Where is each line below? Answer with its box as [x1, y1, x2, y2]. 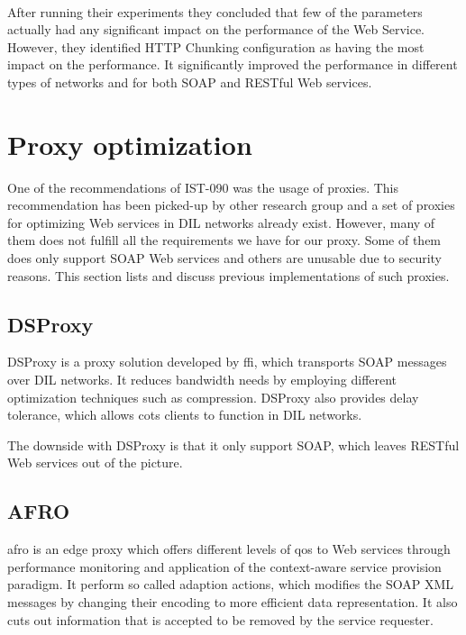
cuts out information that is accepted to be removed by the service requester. [7, 610, 434, 629]
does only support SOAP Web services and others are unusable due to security [7, 249, 442, 268]
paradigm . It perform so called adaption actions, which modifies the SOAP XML [7, 575, 454, 594]
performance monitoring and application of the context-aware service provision [7, 557, 442, 576]
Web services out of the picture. [7, 453, 183, 472]
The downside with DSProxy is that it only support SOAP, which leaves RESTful [7, 435, 460, 454]
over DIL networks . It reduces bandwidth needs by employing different [7, 370, 397, 389]
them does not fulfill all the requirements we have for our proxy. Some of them [7, 231, 442, 249]
